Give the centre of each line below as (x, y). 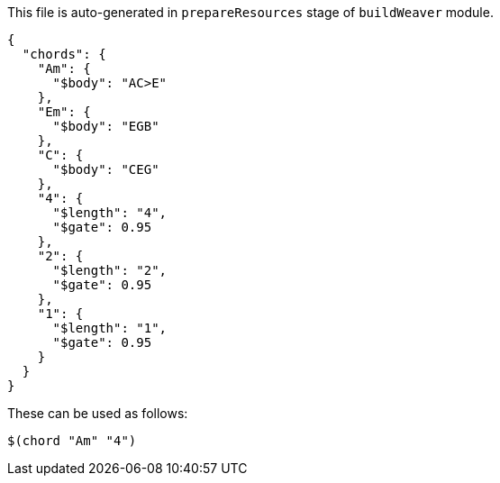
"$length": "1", (110, 328)
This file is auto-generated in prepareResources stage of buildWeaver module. (250, 12)
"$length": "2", (110, 270)
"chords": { (64, 54)
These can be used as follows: (98, 413)
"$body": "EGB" (106, 126)
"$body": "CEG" (106, 169)
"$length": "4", (110, 213)
